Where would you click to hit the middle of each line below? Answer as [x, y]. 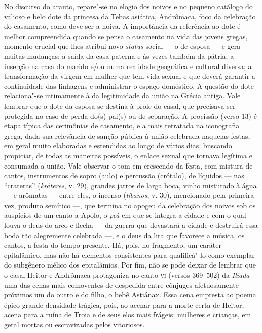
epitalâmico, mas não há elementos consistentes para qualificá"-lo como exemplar [129, 255]
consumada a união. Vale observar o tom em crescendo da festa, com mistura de [128, 165]
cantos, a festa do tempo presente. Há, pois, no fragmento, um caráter [113, 245]
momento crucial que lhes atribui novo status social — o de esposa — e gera [122, 46]
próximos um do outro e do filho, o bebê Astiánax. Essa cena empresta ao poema [130, 295]
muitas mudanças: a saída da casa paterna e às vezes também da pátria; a [119, 56]
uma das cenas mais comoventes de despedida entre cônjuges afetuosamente [121, 285]
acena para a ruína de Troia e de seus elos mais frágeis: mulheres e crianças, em [128, 314]
